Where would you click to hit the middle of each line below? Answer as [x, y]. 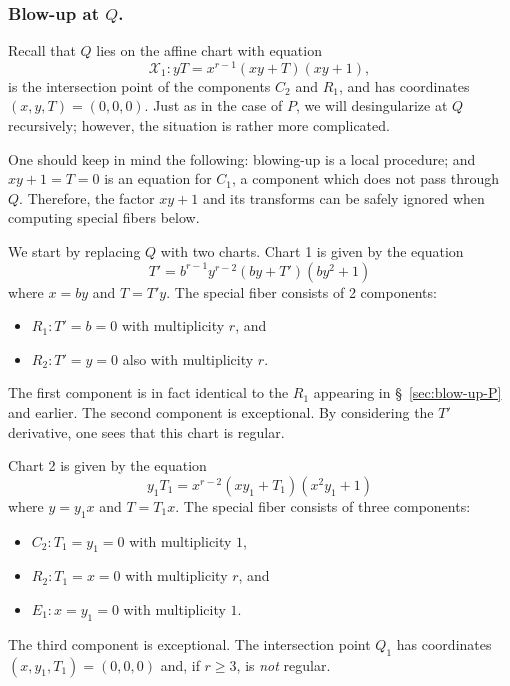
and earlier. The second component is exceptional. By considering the [221, 412]
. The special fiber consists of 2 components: [301, 291]
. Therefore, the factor [87, 197]
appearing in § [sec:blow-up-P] [407, 392]
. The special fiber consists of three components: [323, 505]
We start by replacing [74, 251]
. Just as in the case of [213, 105]
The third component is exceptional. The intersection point [189, 643]
